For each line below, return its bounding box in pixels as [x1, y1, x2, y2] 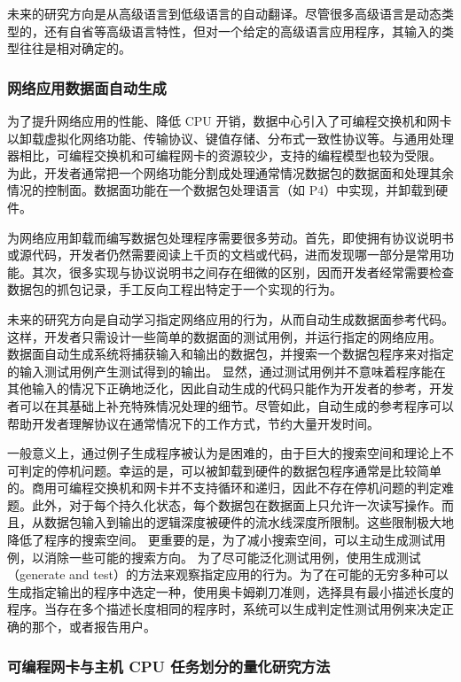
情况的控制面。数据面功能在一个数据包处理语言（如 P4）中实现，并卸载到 [7, 181, 436, 199]
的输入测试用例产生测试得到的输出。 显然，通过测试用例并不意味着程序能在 [7, 361, 446, 380]
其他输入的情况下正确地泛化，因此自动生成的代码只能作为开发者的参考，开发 [7, 379, 454, 398]
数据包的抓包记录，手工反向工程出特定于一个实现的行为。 [7, 280, 342, 298]
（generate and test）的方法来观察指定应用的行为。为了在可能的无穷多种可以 [7, 565, 449, 584]
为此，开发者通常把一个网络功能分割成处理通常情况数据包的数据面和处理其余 [7, 163, 454, 182]
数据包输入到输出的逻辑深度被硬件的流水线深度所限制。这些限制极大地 [43, 513, 454, 531]
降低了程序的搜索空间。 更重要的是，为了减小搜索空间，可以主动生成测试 [7, 531, 434, 549]
